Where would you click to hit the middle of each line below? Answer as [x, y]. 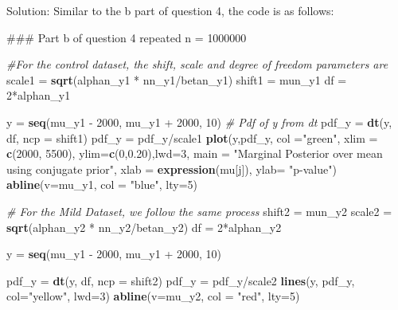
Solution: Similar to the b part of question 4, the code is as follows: [170, 10]
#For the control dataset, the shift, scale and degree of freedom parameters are [197, 64]
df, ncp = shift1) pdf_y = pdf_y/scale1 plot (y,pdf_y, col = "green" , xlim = [192, 137]
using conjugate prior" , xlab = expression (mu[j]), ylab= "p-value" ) [172, 169]
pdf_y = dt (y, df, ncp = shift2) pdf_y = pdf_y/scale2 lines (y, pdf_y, [181, 280]
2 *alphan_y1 [39, 95]
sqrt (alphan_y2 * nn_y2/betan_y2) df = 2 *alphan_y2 [144, 227]
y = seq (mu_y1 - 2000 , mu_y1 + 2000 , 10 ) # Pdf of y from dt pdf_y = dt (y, [199, 122]
